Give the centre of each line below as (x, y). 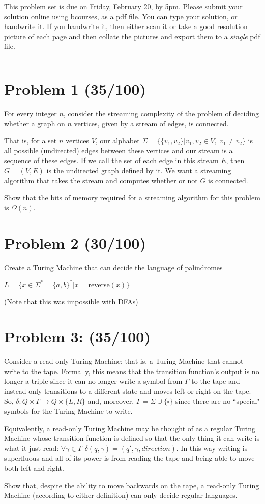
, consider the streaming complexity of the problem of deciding (161, 113)
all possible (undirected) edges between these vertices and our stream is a (119, 150)
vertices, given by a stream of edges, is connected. (151, 123)
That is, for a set (31, 140)
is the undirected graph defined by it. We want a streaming (139, 170)
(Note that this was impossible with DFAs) (71, 301)
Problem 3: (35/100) (77, 337)
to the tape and (216, 381)
